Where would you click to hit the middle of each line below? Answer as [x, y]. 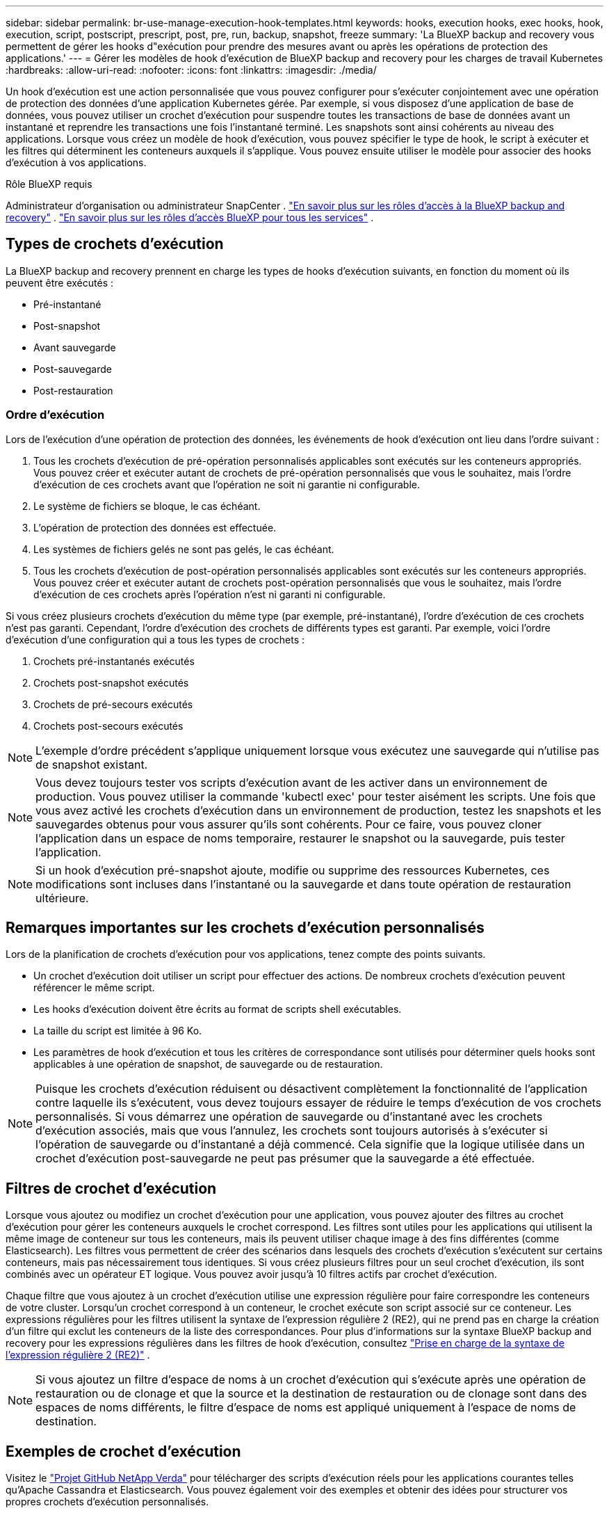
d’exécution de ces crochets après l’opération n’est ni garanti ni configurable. [210, 594]
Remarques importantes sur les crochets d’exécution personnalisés [245, 928]
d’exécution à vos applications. [76, 162]
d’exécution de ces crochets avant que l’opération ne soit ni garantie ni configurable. [227, 484]
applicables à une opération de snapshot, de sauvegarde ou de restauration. [208, 1064]
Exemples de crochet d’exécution [123, 1451]
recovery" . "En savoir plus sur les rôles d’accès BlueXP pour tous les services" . [190, 217]
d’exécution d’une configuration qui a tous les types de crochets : [155, 639]
